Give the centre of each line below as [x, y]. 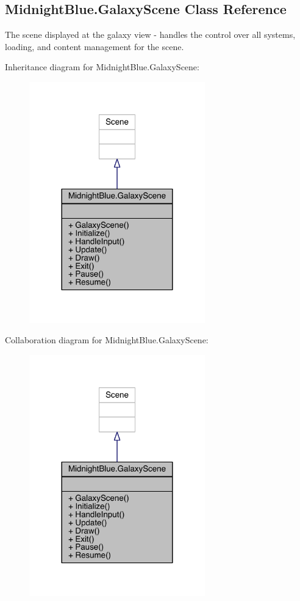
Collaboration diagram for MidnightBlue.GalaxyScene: [107, 340]
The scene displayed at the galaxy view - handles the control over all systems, [150, 35]
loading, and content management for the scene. [95, 46]
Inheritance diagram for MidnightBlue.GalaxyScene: [102, 67]
